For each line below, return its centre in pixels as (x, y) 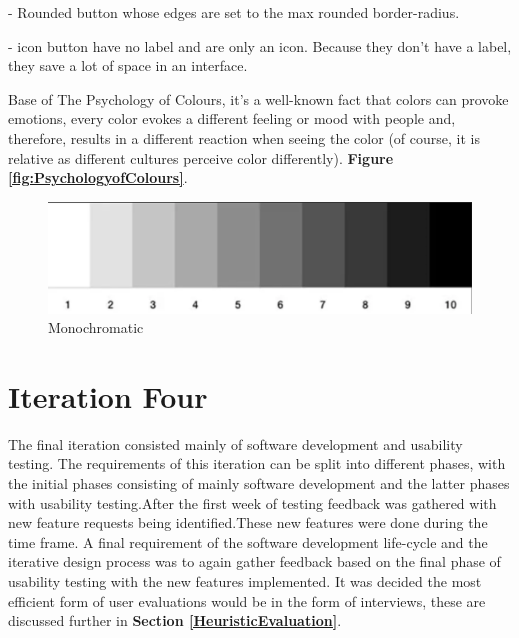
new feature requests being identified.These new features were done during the (248, 522)
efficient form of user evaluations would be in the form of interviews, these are (247, 600)
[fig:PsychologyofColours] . (98, 177)
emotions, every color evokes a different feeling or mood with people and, (232, 118)
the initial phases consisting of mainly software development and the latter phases (259, 483)
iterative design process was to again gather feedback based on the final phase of (254, 561)
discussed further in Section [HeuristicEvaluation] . (175, 620)
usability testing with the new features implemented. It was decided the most (245, 581)
